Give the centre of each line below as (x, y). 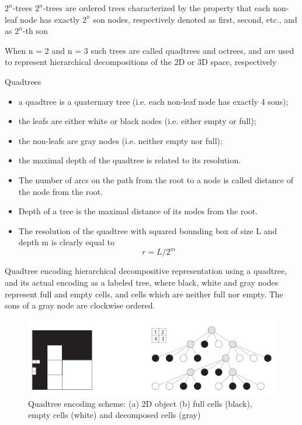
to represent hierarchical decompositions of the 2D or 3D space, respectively (141, 62)
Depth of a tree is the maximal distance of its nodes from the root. (138, 211)
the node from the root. (61, 191)
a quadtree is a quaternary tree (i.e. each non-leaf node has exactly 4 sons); (153, 101)
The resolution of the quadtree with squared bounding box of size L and (148, 230)
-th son (35, 31)
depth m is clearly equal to (67, 242)
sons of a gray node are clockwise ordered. (80, 305)
